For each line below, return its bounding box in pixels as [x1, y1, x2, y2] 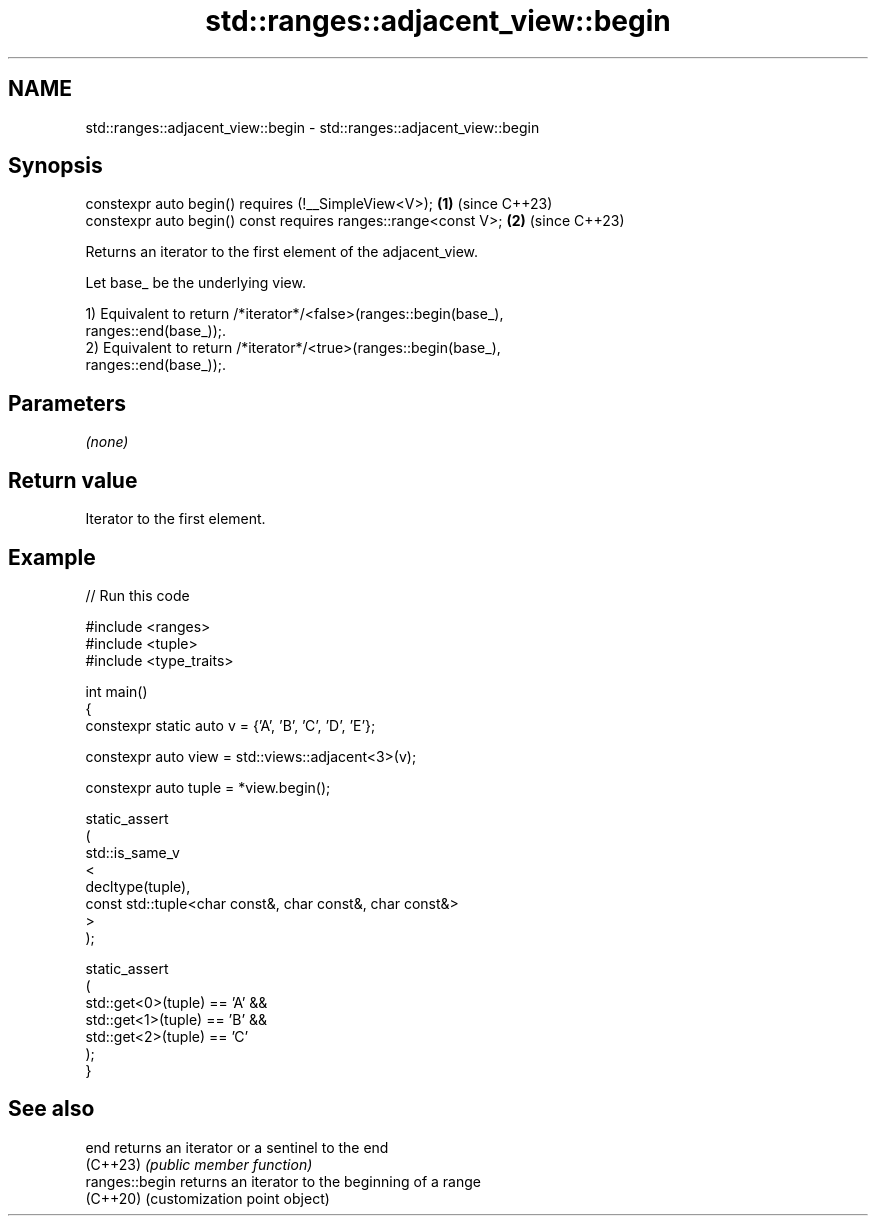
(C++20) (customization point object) [85, 1189, 330, 1207]
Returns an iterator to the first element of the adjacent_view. [85, 243, 479, 261]
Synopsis [8, 153, 103, 179]
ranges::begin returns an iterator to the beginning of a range [85, 1172, 481, 1190]
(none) [85, 433, 129, 451]
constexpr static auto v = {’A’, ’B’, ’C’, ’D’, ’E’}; [85, 716, 376, 734]
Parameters [8, 390, 126, 416]
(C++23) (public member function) [85, 1155, 313, 1173]
